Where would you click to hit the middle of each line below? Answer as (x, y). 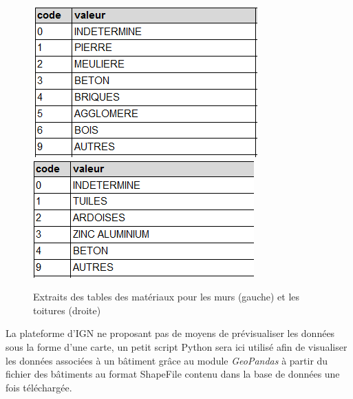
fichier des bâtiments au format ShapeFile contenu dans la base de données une (173, 374)
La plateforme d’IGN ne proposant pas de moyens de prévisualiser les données (170, 333)
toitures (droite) (67, 310)
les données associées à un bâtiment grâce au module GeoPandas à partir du (167, 360)
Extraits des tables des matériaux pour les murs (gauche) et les (167, 297)
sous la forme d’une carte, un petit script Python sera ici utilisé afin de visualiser (176, 346)
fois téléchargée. (39, 387)
